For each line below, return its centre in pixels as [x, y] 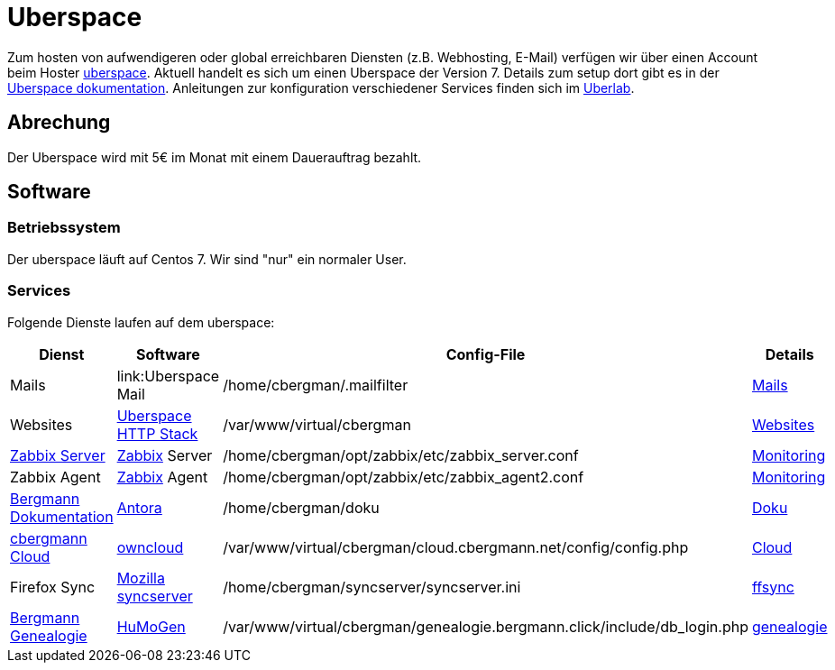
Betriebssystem [64, 228]
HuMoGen [151, 626]
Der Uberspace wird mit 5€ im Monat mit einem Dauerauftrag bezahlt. [215, 157]
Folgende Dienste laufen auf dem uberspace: [141, 322]
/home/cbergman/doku [301, 507]
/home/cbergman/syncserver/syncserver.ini [372, 587]
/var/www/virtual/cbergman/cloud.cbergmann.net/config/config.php [456, 547]
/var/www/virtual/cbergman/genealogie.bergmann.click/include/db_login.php [486, 626]
